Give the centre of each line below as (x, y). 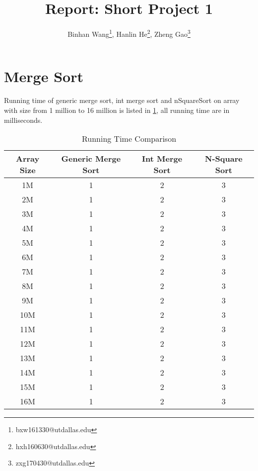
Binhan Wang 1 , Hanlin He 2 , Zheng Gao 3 (129, 33)
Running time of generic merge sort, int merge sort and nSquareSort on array (122, 100)
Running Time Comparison (129, 139)
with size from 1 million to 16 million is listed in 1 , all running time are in (117, 110)
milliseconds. (23, 120)
